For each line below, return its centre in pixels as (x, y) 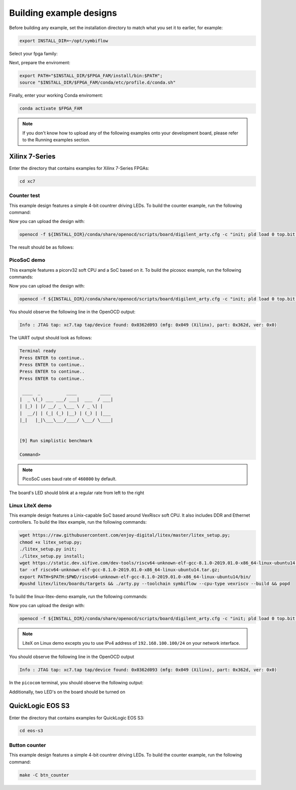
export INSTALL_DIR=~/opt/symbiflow (64, 41)
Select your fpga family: (33, 53)
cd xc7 (27, 181)
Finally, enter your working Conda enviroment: (56, 95)
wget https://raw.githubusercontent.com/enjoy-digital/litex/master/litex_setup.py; (125, 535)
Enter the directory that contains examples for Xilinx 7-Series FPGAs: (79, 168)
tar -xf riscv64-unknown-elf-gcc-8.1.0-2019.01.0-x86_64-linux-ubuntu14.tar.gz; (120, 570)
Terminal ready (38, 351)
